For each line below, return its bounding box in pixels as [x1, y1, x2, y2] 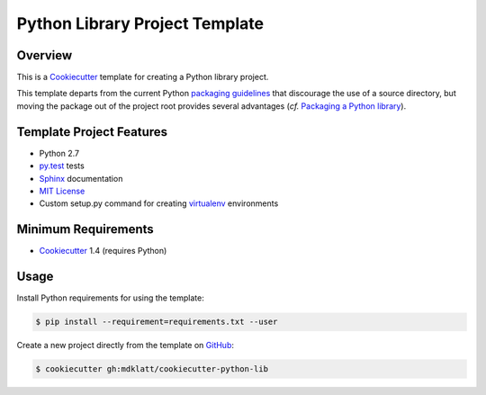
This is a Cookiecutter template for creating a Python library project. [16, 72, 269, 83]
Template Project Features [16, 124, 168, 139]
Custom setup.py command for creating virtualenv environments [39, 198, 279, 209]
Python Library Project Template [16, 13, 265, 33]
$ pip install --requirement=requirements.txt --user [35, 317, 278, 328]
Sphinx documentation [39, 173, 123, 184]
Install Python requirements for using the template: [16, 292, 204, 303]
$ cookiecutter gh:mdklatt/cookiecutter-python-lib [35, 364, 269, 374]
